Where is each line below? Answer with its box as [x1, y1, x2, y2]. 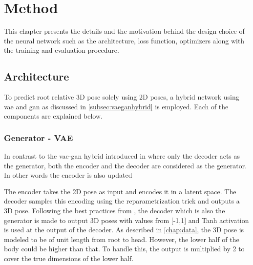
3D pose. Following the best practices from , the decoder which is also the [4, 205, 225, 216]
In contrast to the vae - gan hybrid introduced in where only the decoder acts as [4, 151, 240, 161]
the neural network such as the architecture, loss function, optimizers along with [4, 35, 245, 45]
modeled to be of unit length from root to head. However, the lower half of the [4, 234, 239, 244]
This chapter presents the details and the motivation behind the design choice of [4, 26, 245, 36]
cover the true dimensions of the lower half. [4, 253, 134, 264]
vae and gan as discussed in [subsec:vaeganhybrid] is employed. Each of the [4, 101, 229, 111]
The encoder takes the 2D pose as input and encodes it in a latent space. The [4, 186, 236, 196]
